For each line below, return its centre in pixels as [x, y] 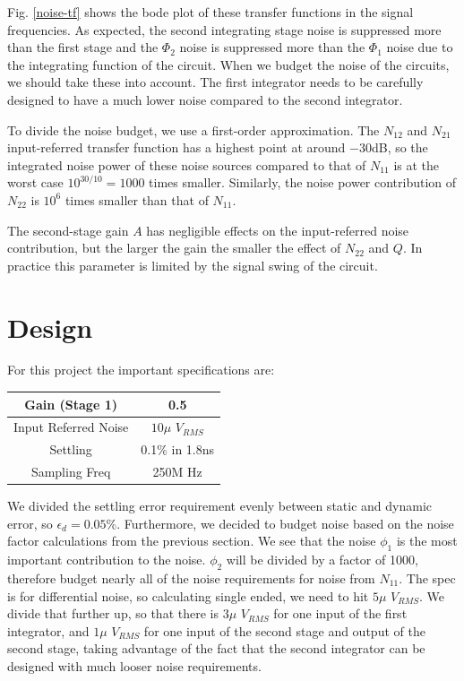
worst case [35, 182]
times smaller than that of [137, 199]
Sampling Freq [71, 472]
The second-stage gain [68, 230]
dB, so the [400, 147]
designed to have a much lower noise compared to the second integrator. [205, 99]
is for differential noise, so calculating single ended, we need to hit [188, 595]
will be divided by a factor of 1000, [322, 560]
